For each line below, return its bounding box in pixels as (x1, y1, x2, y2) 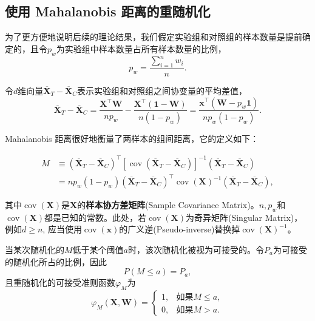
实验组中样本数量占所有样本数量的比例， (64, 42, 226, 55)
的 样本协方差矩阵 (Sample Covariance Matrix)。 (77, 198, 259, 211)
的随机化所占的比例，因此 (5, 255, 107, 268)
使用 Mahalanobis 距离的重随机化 (5, 2, 211, 21)
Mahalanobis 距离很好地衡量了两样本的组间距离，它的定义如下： (5, 132, 259, 145)
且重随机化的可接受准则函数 (5, 276, 115, 289)
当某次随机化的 (5, 243, 64, 256)
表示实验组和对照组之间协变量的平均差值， (77, 84, 248, 96)
